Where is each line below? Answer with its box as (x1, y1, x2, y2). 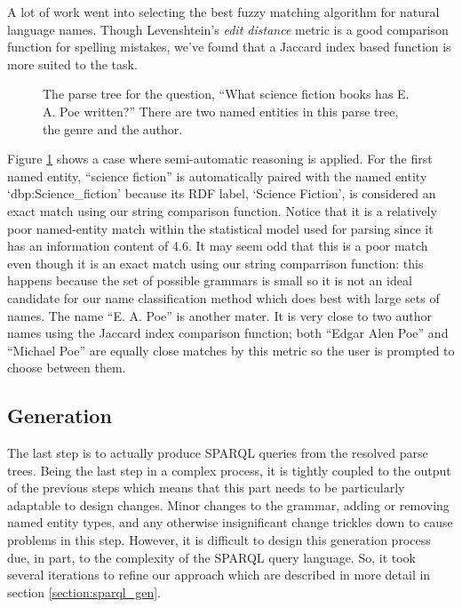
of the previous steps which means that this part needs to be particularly (7, 478, 405, 497)
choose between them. (7, 358, 126, 377)
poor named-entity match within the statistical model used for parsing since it (7, 219, 434, 237)
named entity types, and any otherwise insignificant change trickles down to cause (7, 513, 453, 532)
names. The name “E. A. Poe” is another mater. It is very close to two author (7, 306, 432, 324)
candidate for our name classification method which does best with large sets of (7, 288, 440, 307)
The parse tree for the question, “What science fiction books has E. (43, 84, 410, 103)
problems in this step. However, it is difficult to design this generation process (7, 531, 431, 549)
